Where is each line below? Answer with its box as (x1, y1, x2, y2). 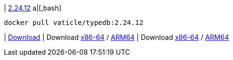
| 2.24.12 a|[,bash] (4, 4, 62, 12)
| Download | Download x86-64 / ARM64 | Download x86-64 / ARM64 (4, 33, 229, 41)
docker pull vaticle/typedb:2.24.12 (4, 19, 143, 26)
